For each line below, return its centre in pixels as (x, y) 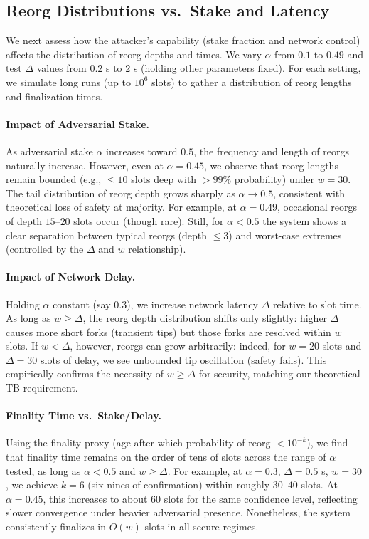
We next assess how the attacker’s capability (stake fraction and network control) (183, 40)
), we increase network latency (192, 304)
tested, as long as (43, 470)
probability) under (274, 179)
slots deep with (164, 179)
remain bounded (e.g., (54, 179)
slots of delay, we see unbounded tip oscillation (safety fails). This (183, 359)
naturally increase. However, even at (85, 165)
